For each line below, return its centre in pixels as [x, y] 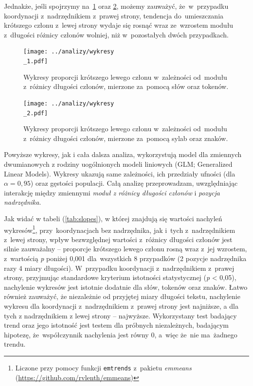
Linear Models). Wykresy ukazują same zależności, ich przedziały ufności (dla [120, 173]
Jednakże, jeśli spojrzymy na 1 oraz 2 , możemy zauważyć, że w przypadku [116, 6]
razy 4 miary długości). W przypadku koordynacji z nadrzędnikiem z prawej [119, 268]
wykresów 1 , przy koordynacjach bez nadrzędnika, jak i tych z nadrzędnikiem [120, 229]
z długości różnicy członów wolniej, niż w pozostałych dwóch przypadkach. [116, 34]
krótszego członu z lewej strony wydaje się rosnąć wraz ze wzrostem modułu [119, 25]
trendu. [15, 344]
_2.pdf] [36, 113]
